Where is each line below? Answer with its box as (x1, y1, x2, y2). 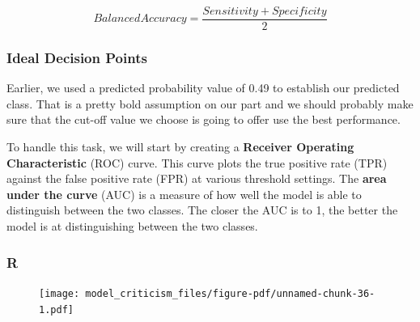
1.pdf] (39, 303, 74, 316)
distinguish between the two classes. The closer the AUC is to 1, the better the (6, 201, 398, 218)
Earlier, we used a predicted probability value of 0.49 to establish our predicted (6, 79, 400, 96)
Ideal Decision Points (6, 47, 147, 67)
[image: (39, 287, 80, 299)
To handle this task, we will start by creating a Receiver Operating (6, 138, 354, 155)
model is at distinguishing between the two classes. (6, 218, 258, 235)
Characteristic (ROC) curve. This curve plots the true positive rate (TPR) (6, 154, 388, 171)
